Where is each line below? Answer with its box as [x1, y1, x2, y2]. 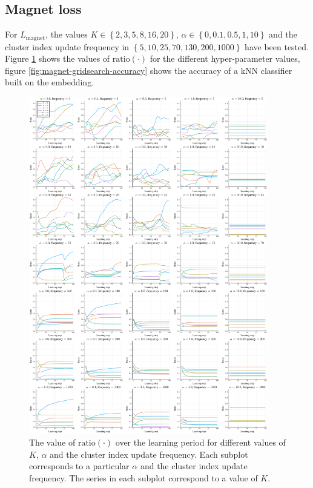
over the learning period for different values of [115, 436, 286, 448]
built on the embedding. [5, 76, 94, 88]
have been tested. [245, 40, 309, 53]
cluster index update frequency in [5, 40, 130, 53]
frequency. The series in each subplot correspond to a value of [29, 471, 258, 484]
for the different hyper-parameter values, [150, 52, 300, 65]
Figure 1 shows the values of [5, 52, 110, 65]
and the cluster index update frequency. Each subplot [50, 447, 248, 460]
